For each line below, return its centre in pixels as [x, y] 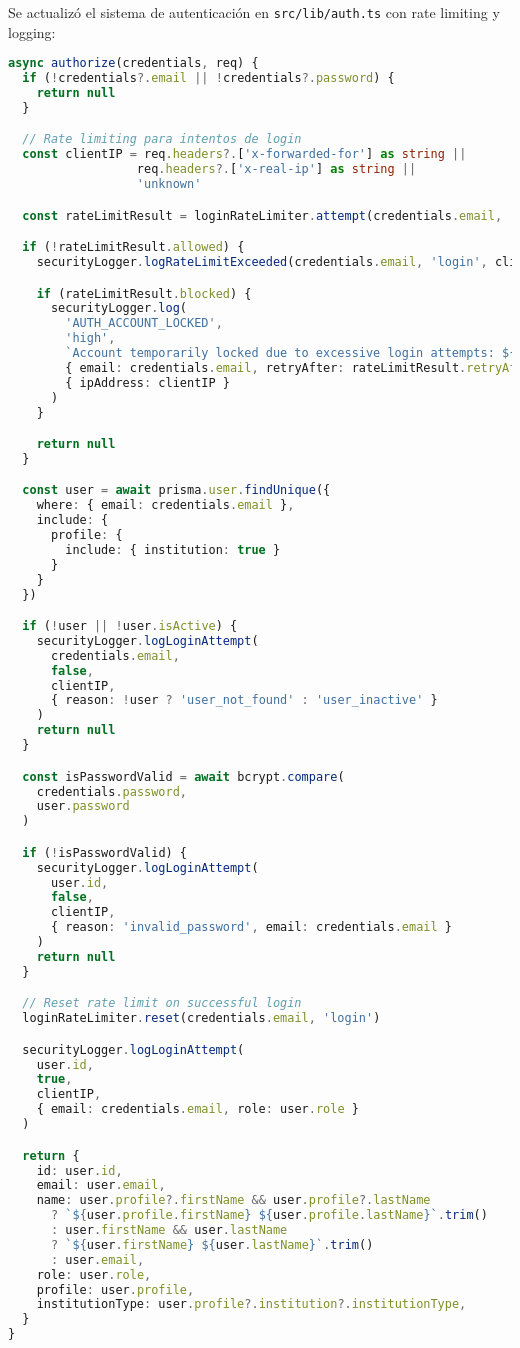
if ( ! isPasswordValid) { [105, 852]
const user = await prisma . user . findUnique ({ [176, 490]
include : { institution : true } [173, 549]
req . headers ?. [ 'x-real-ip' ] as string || [276, 169]
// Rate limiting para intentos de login [162, 139]
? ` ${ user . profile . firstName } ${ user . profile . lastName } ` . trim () [269, 1215]
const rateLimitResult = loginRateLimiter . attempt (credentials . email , [262, 215]
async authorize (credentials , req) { [133, 63]
